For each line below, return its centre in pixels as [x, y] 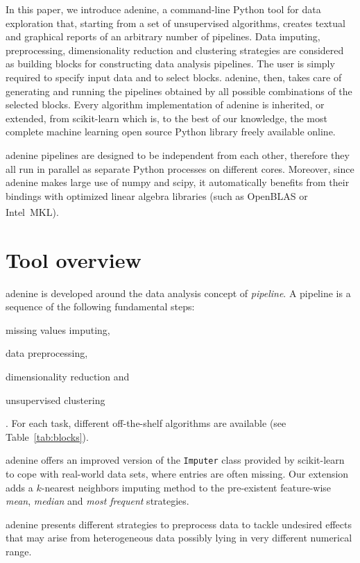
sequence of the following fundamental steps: [100, 306]
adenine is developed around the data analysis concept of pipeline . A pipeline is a [178, 293]
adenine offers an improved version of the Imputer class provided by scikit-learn [175, 460]
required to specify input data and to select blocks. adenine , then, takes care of [174, 77]
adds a [19, 487]
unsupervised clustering [55, 400]
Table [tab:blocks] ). [47, 436]
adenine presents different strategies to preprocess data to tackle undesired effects [179, 524]
